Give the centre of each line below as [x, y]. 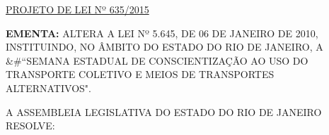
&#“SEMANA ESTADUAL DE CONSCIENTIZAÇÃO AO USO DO [157, 60]
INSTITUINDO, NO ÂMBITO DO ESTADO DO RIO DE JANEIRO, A [164, 47]
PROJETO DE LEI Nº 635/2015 [77, 9]
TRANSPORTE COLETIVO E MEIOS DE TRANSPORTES [140, 74]
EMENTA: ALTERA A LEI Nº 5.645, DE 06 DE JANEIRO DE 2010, [162, 33]
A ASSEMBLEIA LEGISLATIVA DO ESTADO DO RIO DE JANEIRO [164, 111]
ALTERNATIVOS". [48, 88]
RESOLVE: [30, 126]
